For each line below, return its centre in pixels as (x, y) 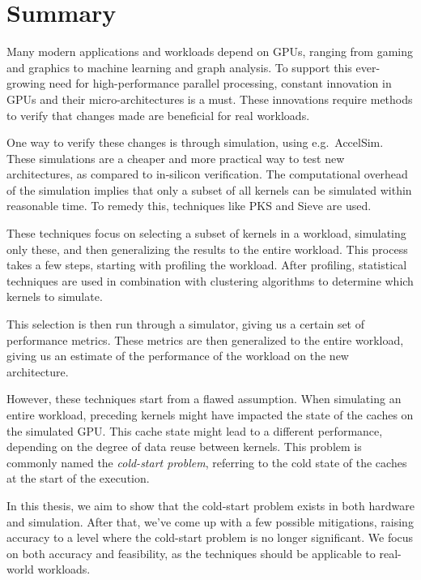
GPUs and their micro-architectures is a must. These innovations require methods (210, 99)
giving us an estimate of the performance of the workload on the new (178, 356)
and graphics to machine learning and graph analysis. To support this (179, 67)
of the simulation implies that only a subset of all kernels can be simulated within (209, 189)
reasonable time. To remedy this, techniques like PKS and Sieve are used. (189, 206)
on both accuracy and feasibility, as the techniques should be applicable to (191, 553)
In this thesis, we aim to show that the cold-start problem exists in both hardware (210, 505)
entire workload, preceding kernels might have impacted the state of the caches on (210, 415)
